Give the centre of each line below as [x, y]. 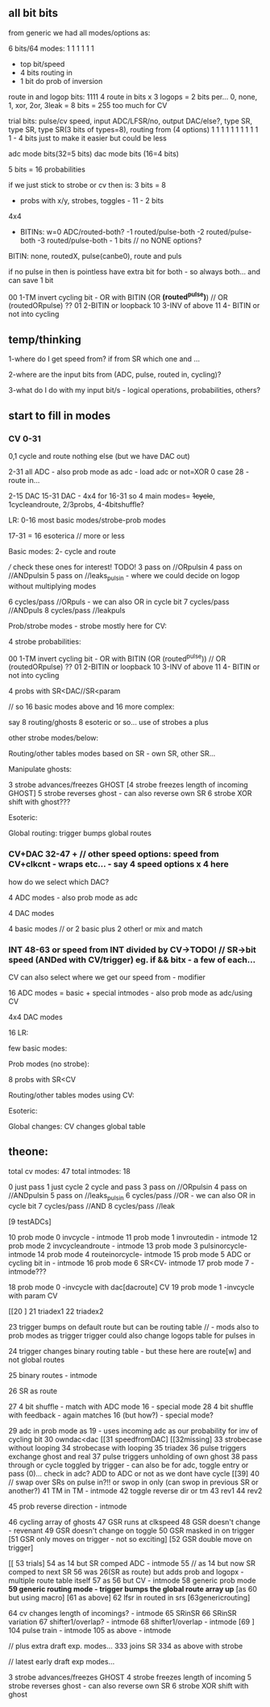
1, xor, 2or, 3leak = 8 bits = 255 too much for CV [88, 105]
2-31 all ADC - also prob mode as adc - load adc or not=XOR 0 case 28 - [129, 472]
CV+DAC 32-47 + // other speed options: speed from [114, 854]
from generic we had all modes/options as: [79, 32]
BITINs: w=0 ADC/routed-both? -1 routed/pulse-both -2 [112, 231]
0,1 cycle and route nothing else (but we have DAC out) [100, 456]
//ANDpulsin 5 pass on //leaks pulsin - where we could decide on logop [124, 576]
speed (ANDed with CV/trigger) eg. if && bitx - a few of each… [132, 960]
